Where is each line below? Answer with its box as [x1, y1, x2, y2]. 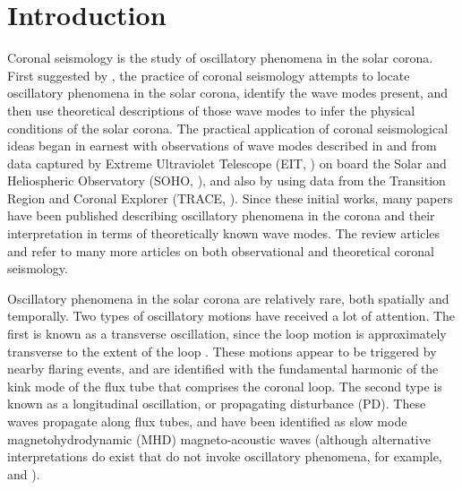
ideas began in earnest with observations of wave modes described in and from [7, 136, 437, 155]
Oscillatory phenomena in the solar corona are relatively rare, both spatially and [7, 288, 449, 307]
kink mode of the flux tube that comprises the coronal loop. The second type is [7, 376, 442, 395]
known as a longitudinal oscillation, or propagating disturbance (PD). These [7, 394, 426, 413]
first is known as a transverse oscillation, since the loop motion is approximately [7, 324, 447, 343]
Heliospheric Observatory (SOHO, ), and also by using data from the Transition [7, 171, 446, 190]
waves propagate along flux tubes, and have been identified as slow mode [7, 412, 407, 430]
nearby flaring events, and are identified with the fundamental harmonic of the [7, 359, 439, 378]
